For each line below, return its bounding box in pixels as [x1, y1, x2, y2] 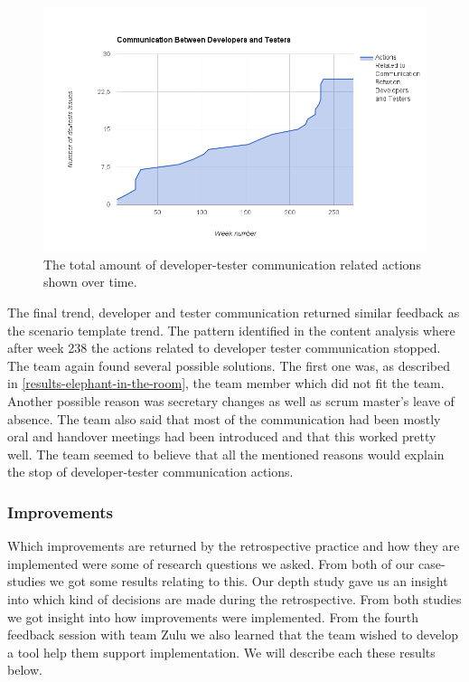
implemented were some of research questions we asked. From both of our [7, 554, 415, 573]
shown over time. [43, 272, 137, 291]
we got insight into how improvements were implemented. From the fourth [7, 607, 419, 626]
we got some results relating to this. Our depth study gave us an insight [49, 572, 448, 591]
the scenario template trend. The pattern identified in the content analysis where [7, 320, 455, 339]
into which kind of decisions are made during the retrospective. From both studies [7, 589, 462, 608]
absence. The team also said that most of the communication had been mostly [7, 409, 441, 428]
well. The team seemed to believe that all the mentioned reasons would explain [7, 444, 445, 463]
